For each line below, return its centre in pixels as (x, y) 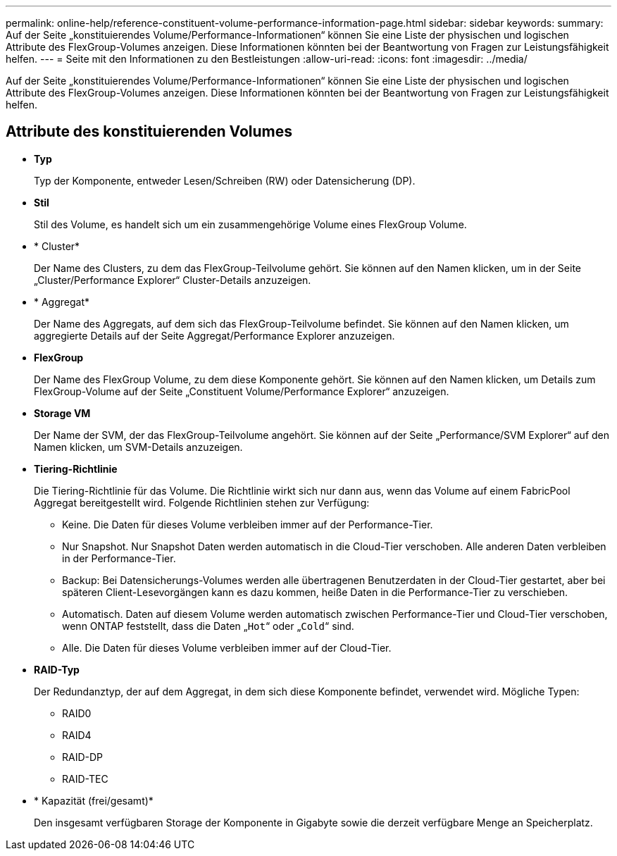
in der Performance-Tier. (119, 558)
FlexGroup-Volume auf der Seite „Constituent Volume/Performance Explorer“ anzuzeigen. (242, 391)
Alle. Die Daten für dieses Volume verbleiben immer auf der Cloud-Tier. (227, 647)
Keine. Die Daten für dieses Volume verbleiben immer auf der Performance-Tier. (248, 524)
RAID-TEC (85, 779)
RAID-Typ (57, 669)
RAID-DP (83, 757)
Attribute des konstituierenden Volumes (149, 132)
